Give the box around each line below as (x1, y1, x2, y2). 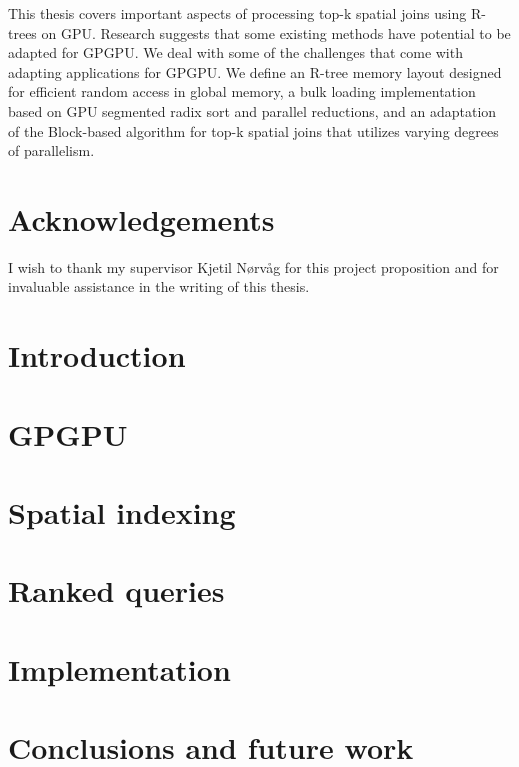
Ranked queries (8, 570, 225, 611)
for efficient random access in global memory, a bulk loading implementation (8, 81, 476, 102)
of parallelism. (8, 140, 95, 161)
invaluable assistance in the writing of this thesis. (8, 276, 310, 297)
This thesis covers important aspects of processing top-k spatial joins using (8, 3, 467, 23)
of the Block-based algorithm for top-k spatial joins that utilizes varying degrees (8, 120, 499, 141)
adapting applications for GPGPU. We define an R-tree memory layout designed (8, 61, 502, 82)
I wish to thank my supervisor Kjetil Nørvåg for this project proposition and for (8, 256, 499, 277)
